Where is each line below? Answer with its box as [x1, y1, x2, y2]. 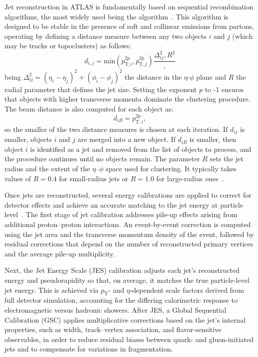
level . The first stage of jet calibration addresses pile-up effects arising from [4, 209, 238, 220]
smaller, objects [4, 134, 52, 144]
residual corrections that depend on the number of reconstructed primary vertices [4, 238, 254, 249]
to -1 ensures [205, 84, 244, 94]
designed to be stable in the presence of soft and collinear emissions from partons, [4, 21, 254, 31]
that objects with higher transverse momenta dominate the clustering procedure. [4, 94, 251, 104]
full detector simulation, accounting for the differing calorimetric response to [4, 295, 238, 305]
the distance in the [125, 71, 182, 82]
